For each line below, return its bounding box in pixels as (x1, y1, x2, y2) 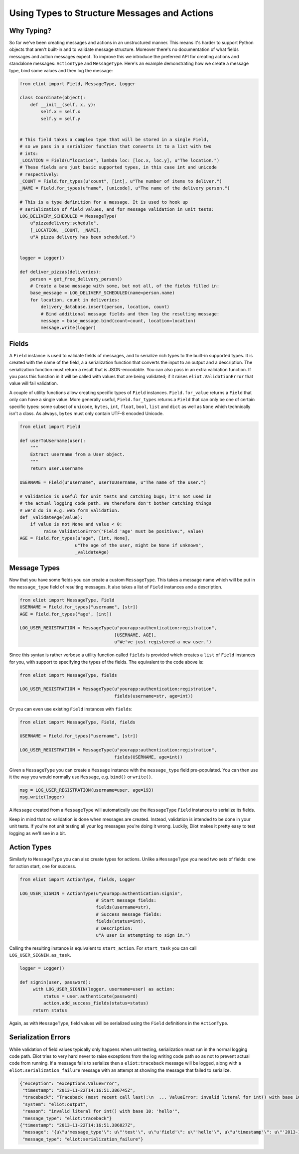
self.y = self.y (40, 116, 81, 122)
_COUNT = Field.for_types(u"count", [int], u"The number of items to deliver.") (19, 178, 222, 184)
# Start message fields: (96, 897, 156, 903)
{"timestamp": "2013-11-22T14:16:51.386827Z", (19, 1123, 136, 1128)
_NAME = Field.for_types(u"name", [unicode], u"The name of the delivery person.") (19, 185, 230, 191)
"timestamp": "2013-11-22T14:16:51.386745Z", (22, 1088, 136, 1093)
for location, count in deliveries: (30, 297, 120, 302)
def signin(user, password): (19, 980, 91, 985)
